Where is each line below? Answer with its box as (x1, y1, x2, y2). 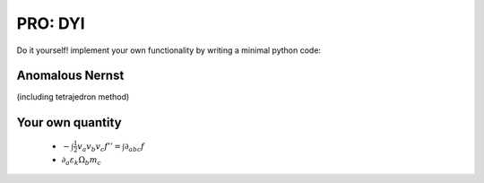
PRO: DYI (16, 13, 85, 33)
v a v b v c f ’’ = (77, 141, 121, 153)
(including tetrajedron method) (16, 91, 130, 102)
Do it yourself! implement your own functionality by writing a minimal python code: (16, 45, 322, 56)
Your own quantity (16, 115, 122, 130)
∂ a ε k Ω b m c (61, 154, 102, 167)
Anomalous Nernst (16, 68, 125, 83)
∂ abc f (124, 141, 145, 153)
